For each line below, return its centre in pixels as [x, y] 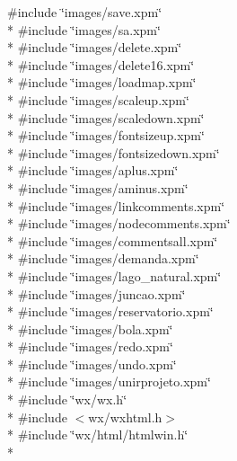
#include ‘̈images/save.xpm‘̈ [85, 12]
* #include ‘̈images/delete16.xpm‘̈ [101, 64]
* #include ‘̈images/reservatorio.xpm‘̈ [110, 311]
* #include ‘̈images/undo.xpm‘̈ [92, 363]
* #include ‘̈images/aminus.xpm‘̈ [98, 187]
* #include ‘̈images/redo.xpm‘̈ [90, 346]
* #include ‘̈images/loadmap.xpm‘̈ [102, 82]
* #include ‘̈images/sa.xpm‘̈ [84, 29]
